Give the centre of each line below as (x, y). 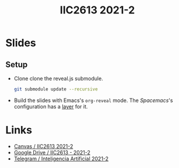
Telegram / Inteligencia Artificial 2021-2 (61, 159)
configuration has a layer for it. (51, 106)
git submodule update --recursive (56, 89)
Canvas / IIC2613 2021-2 (43, 146)
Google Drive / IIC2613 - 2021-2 (52, 152)
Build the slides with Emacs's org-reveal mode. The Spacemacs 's (93, 100)
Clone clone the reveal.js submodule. (58, 78)
